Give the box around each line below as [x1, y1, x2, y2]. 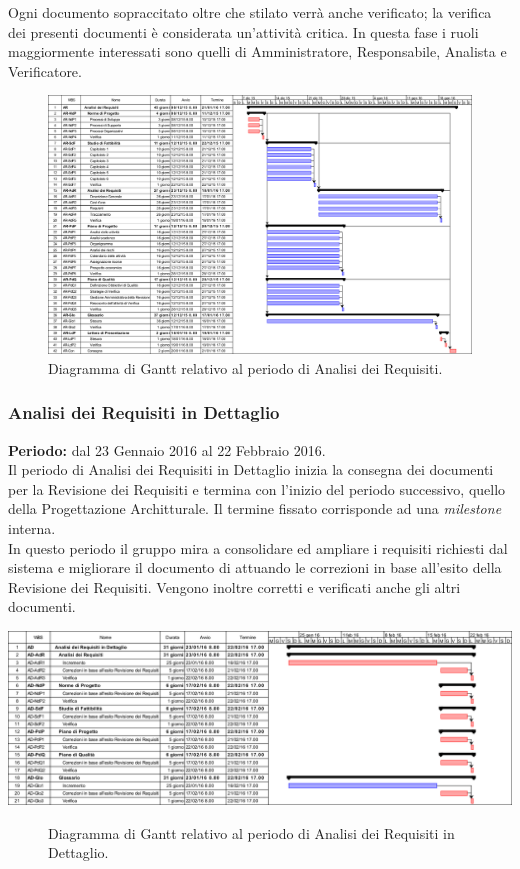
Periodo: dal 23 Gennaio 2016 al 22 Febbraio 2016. [8, 439, 326, 460]
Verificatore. [8, 60, 82, 81]
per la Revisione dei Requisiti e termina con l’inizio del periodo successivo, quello [8, 478, 506, 499]
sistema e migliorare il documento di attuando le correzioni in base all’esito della [8, 557, 502, 578]
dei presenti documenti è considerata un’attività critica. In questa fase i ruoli [8, 21, 479, 42]
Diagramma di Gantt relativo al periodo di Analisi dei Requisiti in [48, 822, 455, 843]
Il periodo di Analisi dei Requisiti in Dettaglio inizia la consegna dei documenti [8, 459, 494, 480]
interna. [8, 517, 56, 538]
